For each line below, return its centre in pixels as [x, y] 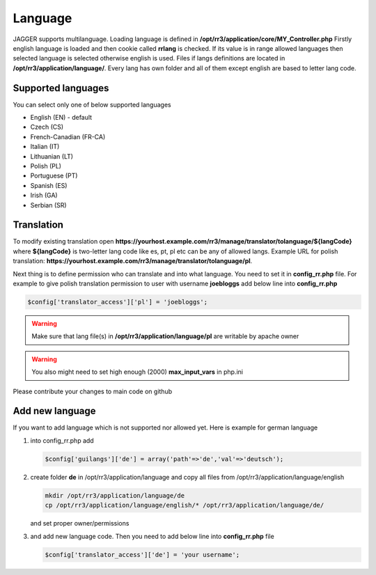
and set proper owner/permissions [80, 523]
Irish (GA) [44, 196]
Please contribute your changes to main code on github [93, 391]
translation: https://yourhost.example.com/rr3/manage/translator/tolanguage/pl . [133, 261]
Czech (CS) [47, 127]
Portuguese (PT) [54, 176]
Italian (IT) [45, 147]
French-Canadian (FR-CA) [68, 136]
